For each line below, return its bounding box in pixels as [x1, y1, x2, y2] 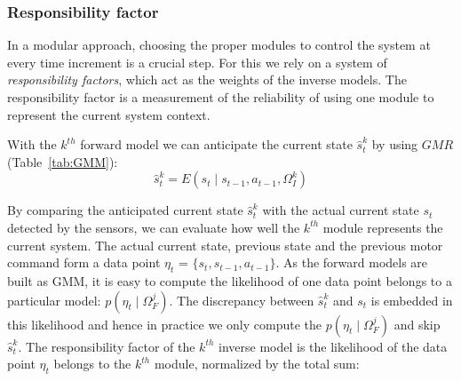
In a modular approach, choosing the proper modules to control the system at [7, 36, 431, 54]
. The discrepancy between [169, 290, 314, 309]
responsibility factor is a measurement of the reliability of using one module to [7, 88, 434, 106]
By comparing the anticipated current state [7, 201, 243, 219]
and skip [393, 314, 441, 333]
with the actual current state [262, 201, 419, 219]
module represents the [322, 218, 443, 236]
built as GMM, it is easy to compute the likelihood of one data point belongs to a [7, 271, 452, 290]
